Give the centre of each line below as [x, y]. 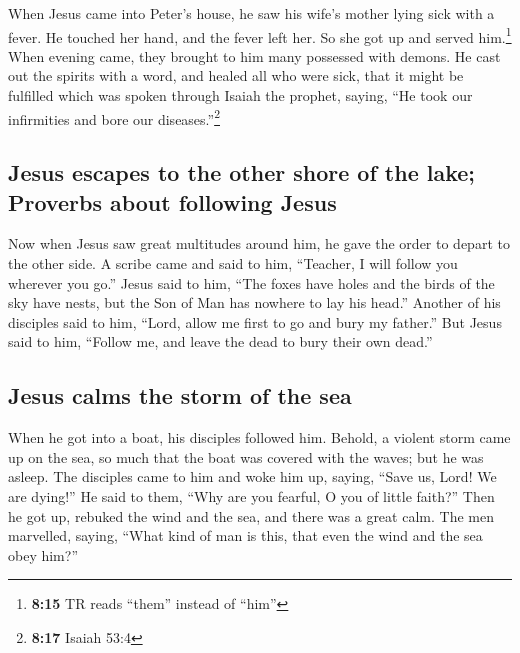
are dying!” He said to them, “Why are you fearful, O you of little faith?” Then [251, 496]
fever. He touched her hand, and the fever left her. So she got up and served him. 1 [260, 35]
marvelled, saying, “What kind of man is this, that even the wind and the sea [245, 535]
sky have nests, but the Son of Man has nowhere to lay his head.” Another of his [254, 302]
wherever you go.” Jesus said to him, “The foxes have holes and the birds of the [251, 282]
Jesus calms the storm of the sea [180, 395]
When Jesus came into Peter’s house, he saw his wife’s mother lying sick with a [251, 13]
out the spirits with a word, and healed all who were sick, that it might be [236, 75]
